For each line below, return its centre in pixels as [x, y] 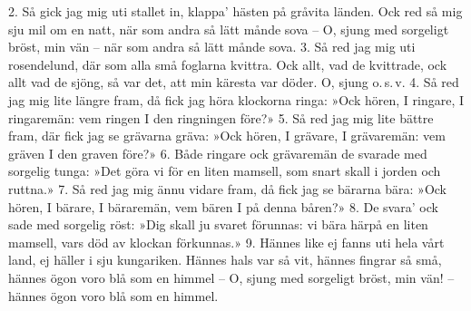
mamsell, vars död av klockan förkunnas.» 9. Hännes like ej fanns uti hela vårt [226, 242]
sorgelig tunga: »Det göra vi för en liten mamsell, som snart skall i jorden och [225, 171]
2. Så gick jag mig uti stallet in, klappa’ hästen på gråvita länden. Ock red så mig [235, 11]
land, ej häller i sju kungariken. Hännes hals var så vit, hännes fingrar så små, [225, 260]
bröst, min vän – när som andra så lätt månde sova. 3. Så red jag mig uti [212, 47]
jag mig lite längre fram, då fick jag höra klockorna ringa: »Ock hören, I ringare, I [236, 99]
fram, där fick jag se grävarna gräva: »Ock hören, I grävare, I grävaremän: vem [227, 136]
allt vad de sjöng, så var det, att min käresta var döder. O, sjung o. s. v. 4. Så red [234, 82]
